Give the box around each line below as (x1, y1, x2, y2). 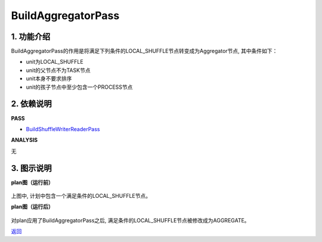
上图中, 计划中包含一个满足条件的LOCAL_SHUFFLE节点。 (11, 193, 151, 199)
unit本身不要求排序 (26, 75, 72, 82)
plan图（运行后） (11, 203, 54, 210)
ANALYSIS (11, 136, 38, 144)
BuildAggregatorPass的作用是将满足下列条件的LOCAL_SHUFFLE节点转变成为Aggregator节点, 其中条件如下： (11, 48, 278, 55)
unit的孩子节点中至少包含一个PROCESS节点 (26, 83, 133, 91)
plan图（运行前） (11, 179, 54, 186)
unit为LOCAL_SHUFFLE (26, 58, 83, 66)
